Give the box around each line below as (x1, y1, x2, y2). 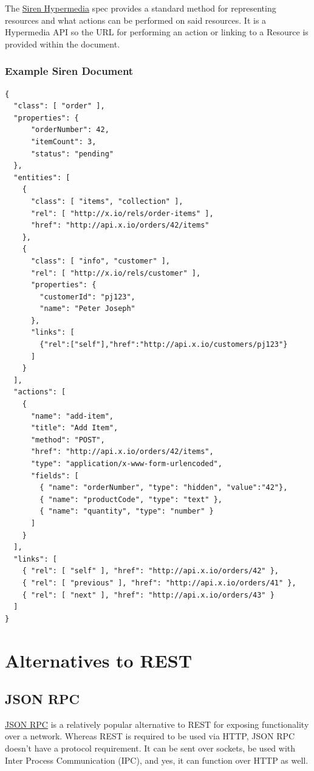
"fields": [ (30, 471, 79, 480)
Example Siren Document (5, 63, 134, 78)
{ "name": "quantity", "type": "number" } (39, 507, 214, 516)
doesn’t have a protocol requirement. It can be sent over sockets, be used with (5, 742, 296, 755)
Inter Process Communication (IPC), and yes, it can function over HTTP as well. (5, 753, 309, 766)
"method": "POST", (30, 435, 105, 444)
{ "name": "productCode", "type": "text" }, (39, 495, 222, 504)
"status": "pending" (30, 149, 114, 158)
